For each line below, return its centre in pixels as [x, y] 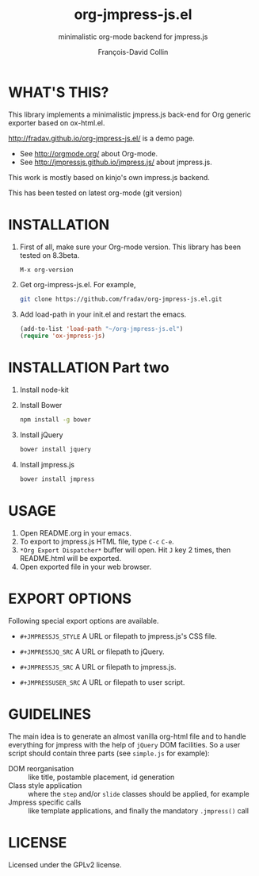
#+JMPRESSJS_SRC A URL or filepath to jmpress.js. [98, 667]
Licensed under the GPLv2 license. [65, 864]
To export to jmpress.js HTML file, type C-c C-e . [97, 541]
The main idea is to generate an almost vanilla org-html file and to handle [128, 736]
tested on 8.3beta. [50, 255]
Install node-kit [44, 390]
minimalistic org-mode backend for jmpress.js [133, 36]
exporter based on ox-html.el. [57, 123]
